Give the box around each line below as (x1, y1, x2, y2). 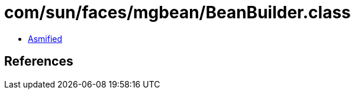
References (4, 54, 73, 69)
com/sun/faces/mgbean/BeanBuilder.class (4, 2, 351, 22)
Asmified (28, 33, 63, 44)
